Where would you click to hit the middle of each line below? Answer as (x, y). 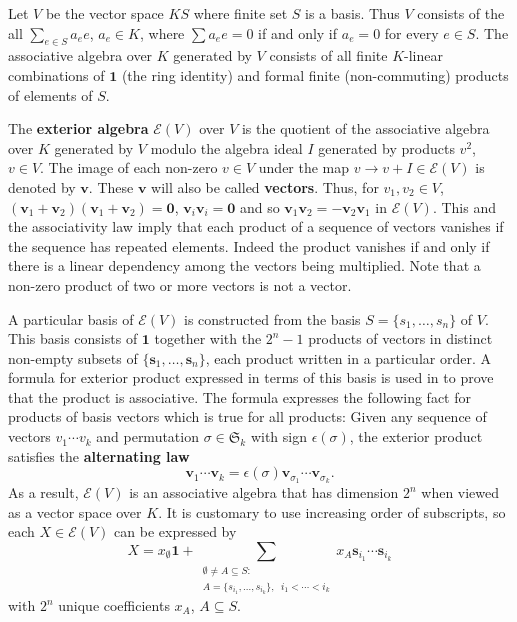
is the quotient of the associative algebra (365, 128)
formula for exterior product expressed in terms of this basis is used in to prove (251, 377)
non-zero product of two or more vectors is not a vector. (180, 284)
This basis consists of (73, 338)
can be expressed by (175, 531)
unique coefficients (114, 605)
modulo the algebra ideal (226, 147)
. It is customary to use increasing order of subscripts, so (332, 511)
